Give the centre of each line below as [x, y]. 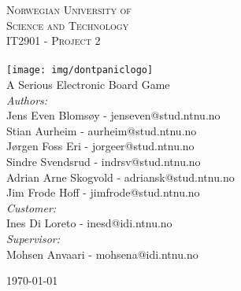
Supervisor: [33, 238]
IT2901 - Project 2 [54, 41]
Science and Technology [68, 25]
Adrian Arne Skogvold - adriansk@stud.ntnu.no [120, 177]
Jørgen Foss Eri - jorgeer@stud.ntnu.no [100, 146]
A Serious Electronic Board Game [88, 85]
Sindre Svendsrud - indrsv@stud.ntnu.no [104, 161]
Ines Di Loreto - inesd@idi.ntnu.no [89, 223]
